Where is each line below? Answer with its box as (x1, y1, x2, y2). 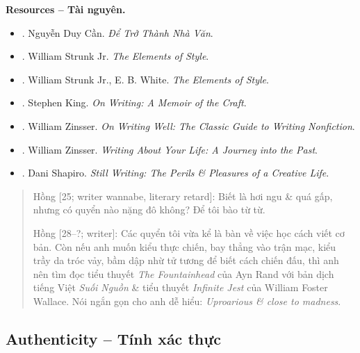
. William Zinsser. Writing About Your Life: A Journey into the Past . (22, 142, 318, 156)
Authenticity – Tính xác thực (6, 327, 222, 349)
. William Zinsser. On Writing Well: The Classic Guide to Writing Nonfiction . (22, 118, 355, 133)
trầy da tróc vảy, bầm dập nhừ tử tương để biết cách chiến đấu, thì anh (33, 253, 339, 268)
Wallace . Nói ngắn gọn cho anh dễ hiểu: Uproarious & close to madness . (33, 293, 341, 308)
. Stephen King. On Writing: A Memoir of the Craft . (22, 95, 247, 110)
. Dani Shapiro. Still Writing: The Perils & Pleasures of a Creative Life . (22, 165, 329, 180)
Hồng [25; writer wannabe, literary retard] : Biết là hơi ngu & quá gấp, (33, 188, 333, 203)
